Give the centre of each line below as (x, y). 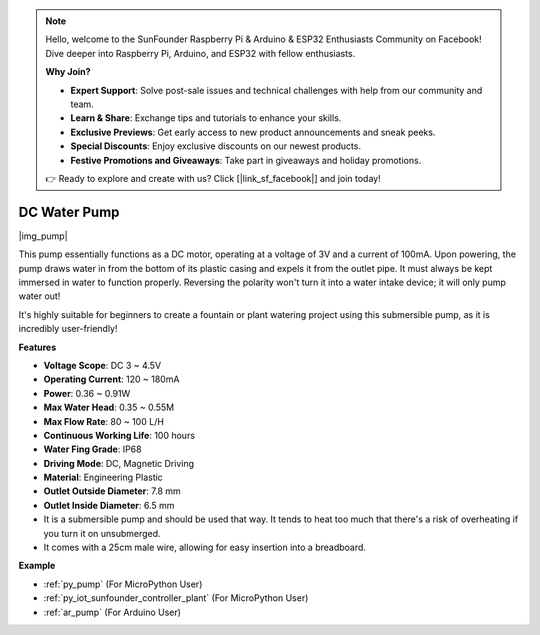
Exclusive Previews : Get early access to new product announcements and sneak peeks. (253, 132)
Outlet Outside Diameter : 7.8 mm (112, 491)
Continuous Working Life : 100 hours (119, 435)
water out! (39, 296)
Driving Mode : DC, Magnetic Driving (119, 463)
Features (37, 347)
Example (37, 566)
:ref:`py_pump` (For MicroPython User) (123, 584)
